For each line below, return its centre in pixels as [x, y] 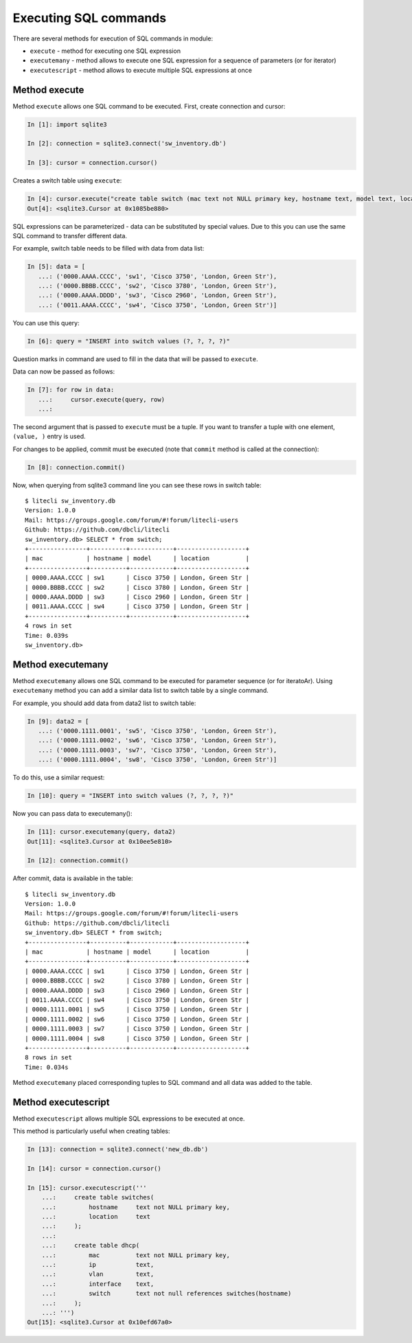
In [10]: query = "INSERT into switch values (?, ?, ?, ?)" [130, 796]
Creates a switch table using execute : [67, 181]
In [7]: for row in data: [71, 390]
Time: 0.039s [47, 635]
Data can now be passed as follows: [64, 371]
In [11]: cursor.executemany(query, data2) [102, 832]
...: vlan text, [98, 1274]
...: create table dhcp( [91, 1246]
